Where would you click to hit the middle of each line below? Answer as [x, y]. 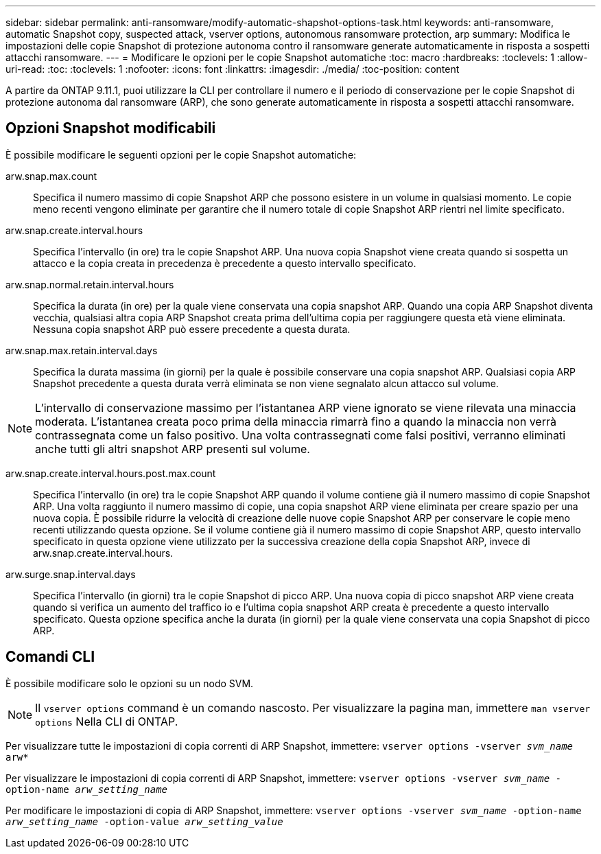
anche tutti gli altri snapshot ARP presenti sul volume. [173, 449]
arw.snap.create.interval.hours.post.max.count [111, 473]
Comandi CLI [50, 657]
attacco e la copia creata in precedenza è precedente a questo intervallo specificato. [225, 263]
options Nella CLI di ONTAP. [107, 721]
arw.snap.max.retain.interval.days [82, 350]
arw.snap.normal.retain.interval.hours [90, 284]
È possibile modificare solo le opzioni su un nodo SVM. [130, 683]
